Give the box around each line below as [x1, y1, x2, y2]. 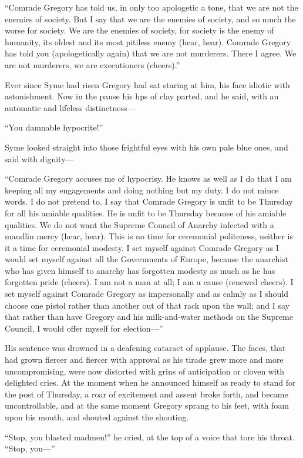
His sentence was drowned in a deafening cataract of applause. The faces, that [5, 342, 286, 354]
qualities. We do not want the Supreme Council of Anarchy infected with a [5, 218, 274, 230]
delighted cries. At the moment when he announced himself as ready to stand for [5, 376, 296, 389]
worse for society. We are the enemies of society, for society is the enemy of [5, 24, 274, 36]
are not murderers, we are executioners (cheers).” [5, 58, 180, 71]
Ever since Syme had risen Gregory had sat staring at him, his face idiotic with [5, 78, 290, 91]
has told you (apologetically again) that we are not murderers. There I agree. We [5, 47, 297, 59]
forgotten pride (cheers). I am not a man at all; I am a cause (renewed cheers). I [5, 276, 294, 288]
